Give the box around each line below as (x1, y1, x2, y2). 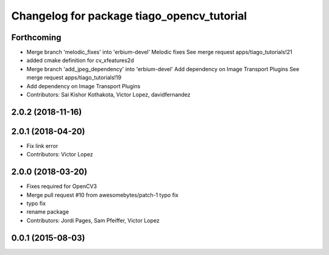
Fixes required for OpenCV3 (26, 183, 97, 190)
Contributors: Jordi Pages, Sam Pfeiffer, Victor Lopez (26, 217, 160, 224)
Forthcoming (11, 32, 62, 43)
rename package (26, 208, 69, 215)
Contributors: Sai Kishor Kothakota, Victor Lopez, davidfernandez (26, 91, 191, 99)
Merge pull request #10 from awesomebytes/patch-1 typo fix (26, 191, 179, 198)
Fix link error (26, 142, 58, 149)
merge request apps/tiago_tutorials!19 (26, 74, 122, 82)
